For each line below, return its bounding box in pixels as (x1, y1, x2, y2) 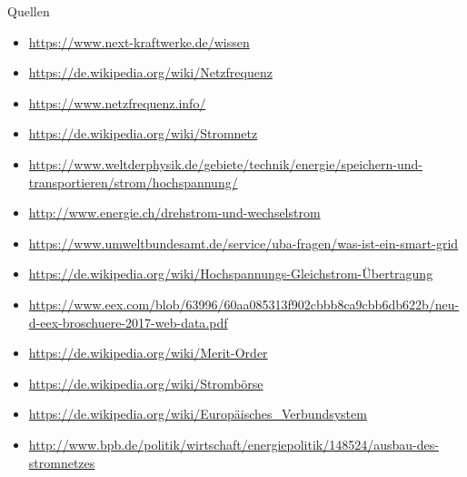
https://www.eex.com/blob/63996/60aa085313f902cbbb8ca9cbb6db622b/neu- (28, 294, 460, 313)
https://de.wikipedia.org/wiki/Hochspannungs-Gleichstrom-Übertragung (28, 264, 433, 283)
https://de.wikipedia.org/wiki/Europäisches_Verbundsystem (28, 404, 367, 423)
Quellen (7, 2, 50, 20)
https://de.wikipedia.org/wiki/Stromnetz (28, 124, 258, 143)
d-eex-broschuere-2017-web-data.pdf (28, 312, 228, 331)
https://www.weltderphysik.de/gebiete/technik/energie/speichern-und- (28, 154, 422, 173)
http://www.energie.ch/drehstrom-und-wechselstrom (28, 203, 321, 222)
